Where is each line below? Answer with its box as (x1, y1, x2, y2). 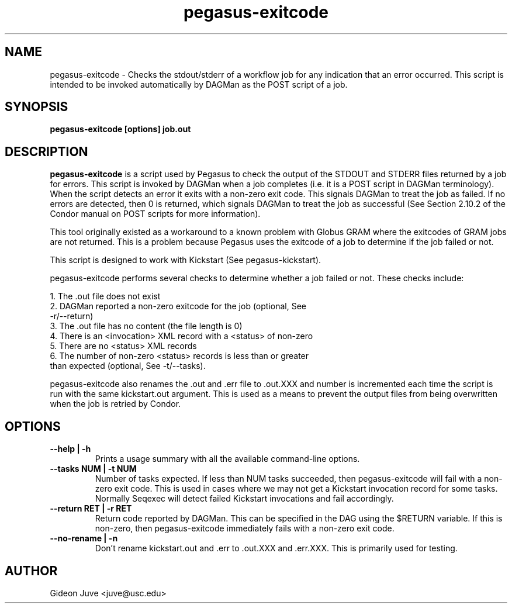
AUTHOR (5, 563, 58, 578)
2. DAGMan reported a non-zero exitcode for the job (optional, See (50, 301, 306, 312)
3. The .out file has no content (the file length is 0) (50, 321, 243, 331)
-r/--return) (50, 311, 94, 322)
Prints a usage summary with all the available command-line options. (95, 454, 360, 464)
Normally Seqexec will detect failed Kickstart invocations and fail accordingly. (95, 493, 394, 504)
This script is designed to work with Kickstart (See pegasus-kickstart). (50, 255, 321, 265)
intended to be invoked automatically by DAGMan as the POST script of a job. (50, 79, 348, 89)
